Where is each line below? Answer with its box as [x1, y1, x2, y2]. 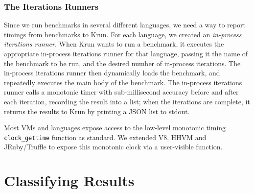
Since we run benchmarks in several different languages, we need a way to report [4, 20, 246, 30]
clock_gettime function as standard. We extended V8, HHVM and [4, 132, 207, 142]
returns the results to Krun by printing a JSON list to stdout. [4, 106, 190, 116]
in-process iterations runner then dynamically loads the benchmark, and [4, 68, 220, 78]
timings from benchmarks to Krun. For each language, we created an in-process [4, 29, 242, 39]
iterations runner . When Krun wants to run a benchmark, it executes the [4, 39, 224, 49]
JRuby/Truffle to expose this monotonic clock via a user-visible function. [4, 142, 223, 152]
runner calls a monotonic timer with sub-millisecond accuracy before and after [4, 87, 239, 97]
